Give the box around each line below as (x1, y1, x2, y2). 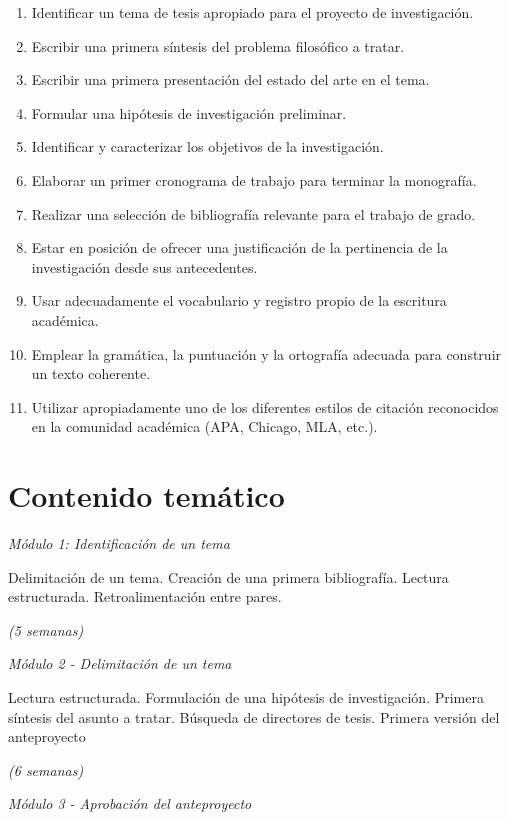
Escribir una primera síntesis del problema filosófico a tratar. (31, 35, 405, 56)
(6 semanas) (8, 759, 84, 780)
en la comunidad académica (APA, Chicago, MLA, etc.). (31, 416, 378, 437)
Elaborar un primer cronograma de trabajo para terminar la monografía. (31, 169, 477, 190)
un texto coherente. (31, 363, 151, 384)
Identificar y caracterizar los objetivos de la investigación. (31, 136, 384, 157)
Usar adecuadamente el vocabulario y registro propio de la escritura (31, 290, 447, 311)
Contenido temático (8, 475, 285, 516)
